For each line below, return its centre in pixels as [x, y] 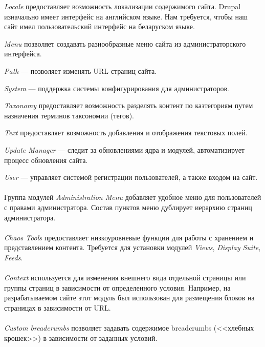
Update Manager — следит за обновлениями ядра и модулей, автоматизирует [124, 149]
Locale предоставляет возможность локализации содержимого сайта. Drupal [123, 6]
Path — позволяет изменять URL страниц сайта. [81, 70]
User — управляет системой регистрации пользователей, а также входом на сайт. [131, 177]
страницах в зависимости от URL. [58, 307]
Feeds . [14, 257]
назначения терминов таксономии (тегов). [69, 115]
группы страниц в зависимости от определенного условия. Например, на [117, 287]
